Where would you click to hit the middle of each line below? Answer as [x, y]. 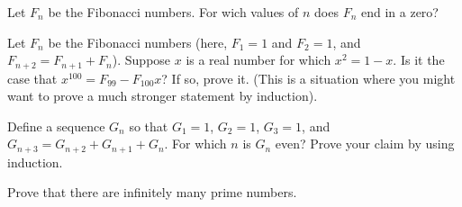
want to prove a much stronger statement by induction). [163, 96]
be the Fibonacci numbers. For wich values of [173, 12]
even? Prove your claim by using [365, 144]
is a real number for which [258, 60]
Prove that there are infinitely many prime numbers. [152, 192]
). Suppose [141, 60]
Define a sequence [56, 126]
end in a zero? [399, 12]
